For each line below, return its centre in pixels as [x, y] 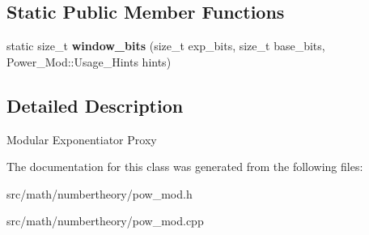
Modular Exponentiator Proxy [82, 139]
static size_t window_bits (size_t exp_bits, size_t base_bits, [166, 46]
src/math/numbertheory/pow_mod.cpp [105, 221]
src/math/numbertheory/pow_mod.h [100, 193]
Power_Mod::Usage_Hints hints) [89, 61]
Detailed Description [95, 105]
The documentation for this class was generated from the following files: [185, 167]
